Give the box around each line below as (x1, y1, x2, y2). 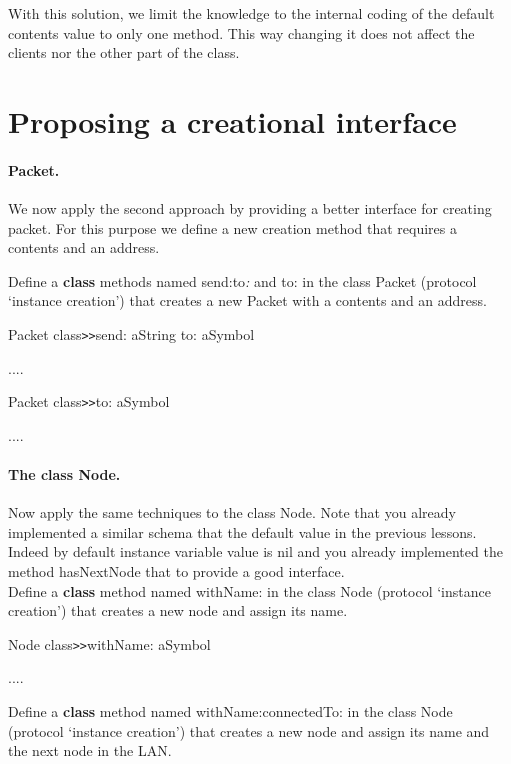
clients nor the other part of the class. (8, 42, 240, 63)
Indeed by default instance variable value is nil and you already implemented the (8, 541, 503, 562)
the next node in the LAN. (8, 740, 172, 761)
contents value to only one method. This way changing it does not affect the (8, 22, 475, 43)
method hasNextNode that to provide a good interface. (8, 561, 345, 581)
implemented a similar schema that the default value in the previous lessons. (8, 521, 477, 542)
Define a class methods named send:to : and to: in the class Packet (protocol (8, 270, 477, 291)
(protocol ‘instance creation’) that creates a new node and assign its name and (8, 720, 490, 741)
